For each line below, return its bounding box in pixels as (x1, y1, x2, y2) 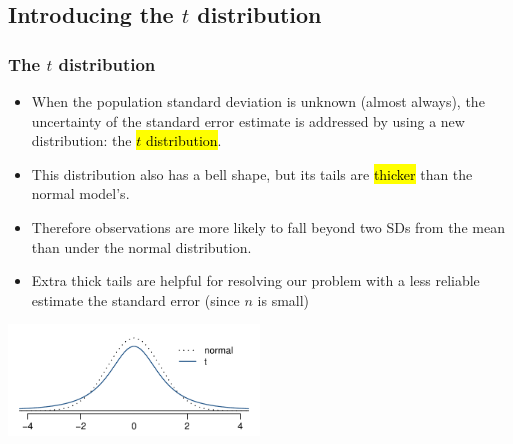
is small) (257, 289, 310, 310)
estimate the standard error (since (31, 289, 240, 310)
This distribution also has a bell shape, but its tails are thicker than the (31, 163, 473, 184)
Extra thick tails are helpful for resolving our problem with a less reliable (31, 270, 480, 291)
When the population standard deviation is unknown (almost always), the (31, 91, 485, 111)
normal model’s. (31, 183, 130, 204)
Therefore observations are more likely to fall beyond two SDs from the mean (31, 216, 505, 237)
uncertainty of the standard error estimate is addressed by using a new (31, 110, 465, 131)
